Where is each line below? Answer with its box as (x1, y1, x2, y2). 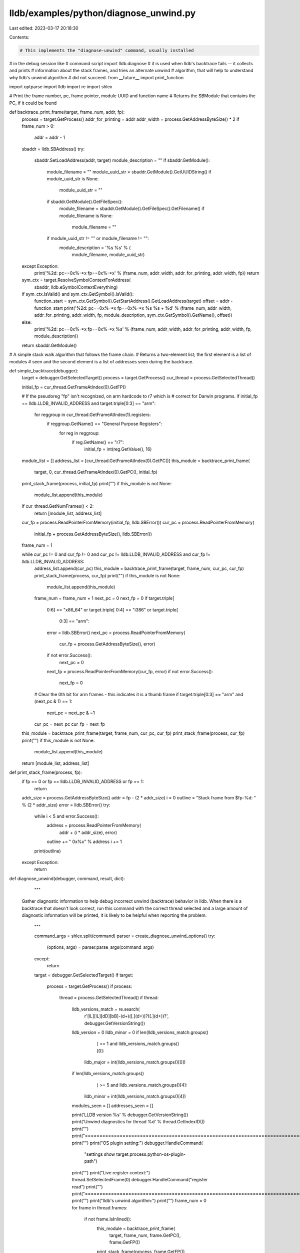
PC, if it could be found (9, 100, 57, 106)
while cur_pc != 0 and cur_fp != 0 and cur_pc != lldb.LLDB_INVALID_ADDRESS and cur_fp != (21, 551, 211, 557)
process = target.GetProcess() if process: (46, 983, 132, 989)
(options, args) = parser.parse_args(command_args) (46, 944, 154, 950)
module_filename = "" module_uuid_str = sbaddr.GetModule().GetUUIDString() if (46, 168, 211, 175)
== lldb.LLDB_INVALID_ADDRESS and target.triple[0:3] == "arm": (21, 400, 156, 406)
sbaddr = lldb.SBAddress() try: (21, 146, 85, 152)
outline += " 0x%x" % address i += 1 (46, 839, 122, 845)
